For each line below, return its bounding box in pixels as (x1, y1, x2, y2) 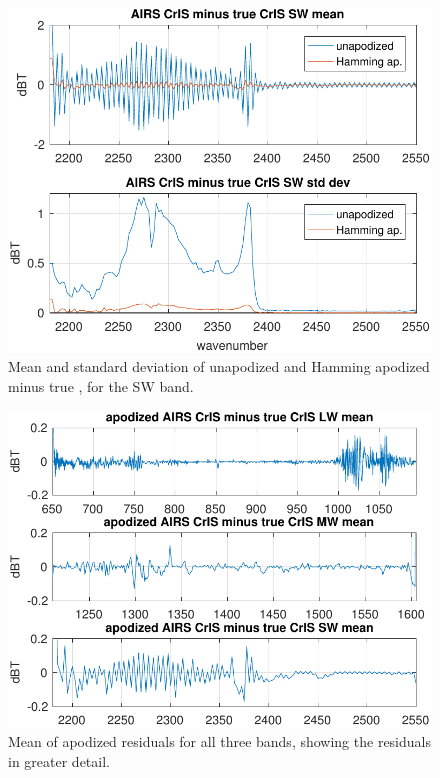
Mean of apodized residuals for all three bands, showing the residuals (8, 731, 431, 752)
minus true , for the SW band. (8, 375, 194, 396)
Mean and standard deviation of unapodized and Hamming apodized (8, 356, 430, 377)
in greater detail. (8, 750, 110, 771)
